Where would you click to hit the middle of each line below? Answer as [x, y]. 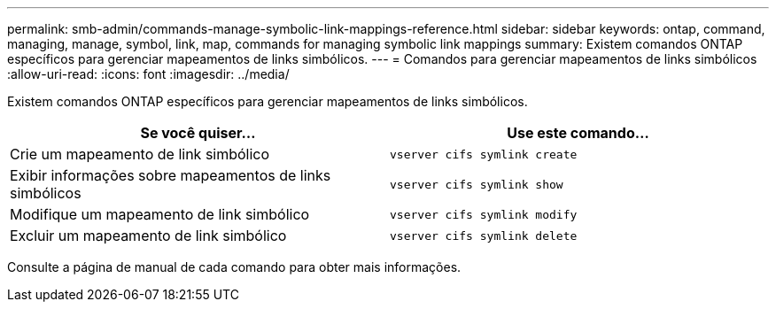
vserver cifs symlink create [484, 154]
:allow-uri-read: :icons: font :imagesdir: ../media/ [148, 74]
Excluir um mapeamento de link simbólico [148, 236]
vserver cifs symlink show [477, 184]
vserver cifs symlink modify [484, 214]
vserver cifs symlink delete [484, 236]
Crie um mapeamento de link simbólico [140, 154]
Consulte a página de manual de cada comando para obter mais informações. [234, 267]
